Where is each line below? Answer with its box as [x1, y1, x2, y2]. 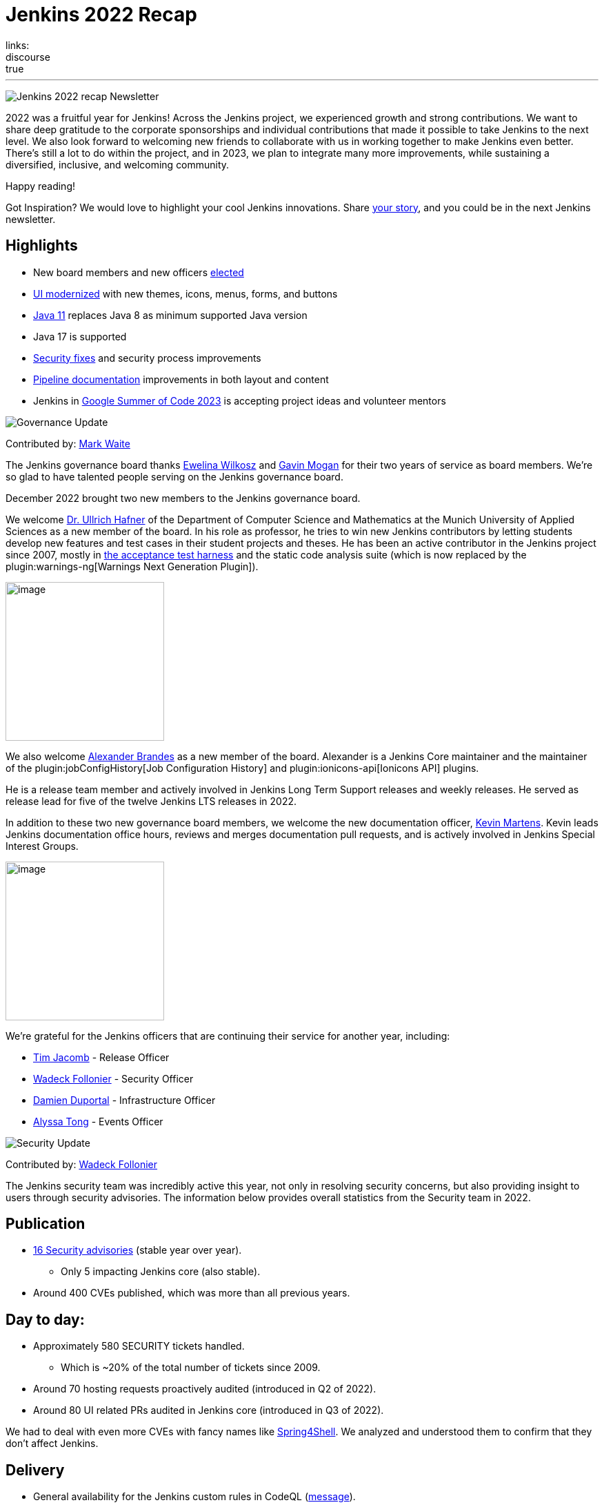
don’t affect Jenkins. [6, 1437, 99, 1450]
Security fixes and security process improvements [33, 351, 261, 364]
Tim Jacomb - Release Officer [33, 1051, 170, 1063]
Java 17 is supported [33, 330, 127, 342]
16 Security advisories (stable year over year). [33, 1244, 242, 1256]
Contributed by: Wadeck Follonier [6, 1158, 158, 1170]
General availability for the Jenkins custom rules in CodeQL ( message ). [33, 1491, 356, 1503]
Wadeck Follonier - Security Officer [33, 1072, 194, 1085]
